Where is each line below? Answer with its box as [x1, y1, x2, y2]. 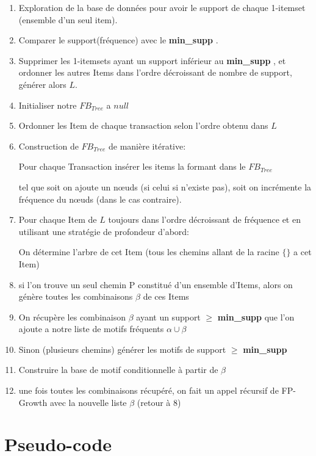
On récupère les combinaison [18, 310, 126, 323]
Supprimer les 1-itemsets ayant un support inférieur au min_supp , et [18, 54, 286, 67]
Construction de [18, 139, 79, 152]
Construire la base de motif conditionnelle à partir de [18, 363, 218, 376]
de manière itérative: [109, 139, 186, 152]
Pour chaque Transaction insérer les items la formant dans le [18, 160, 246, 173]
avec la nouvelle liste [49, 396, 127, 408]
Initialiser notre [18, 98, 77, 111]
